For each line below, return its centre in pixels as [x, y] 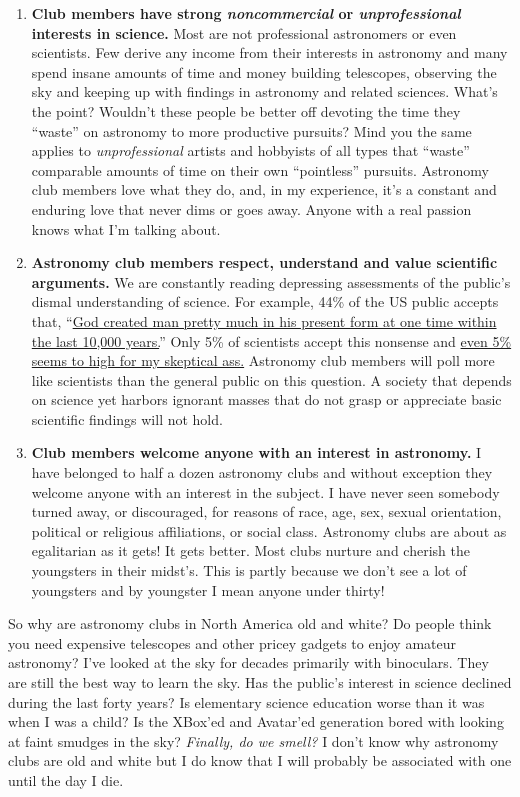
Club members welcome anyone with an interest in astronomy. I [256, 452]
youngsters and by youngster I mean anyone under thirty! [208, 589]
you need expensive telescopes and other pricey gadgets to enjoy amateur [232, 642]
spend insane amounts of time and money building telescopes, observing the [264, 71]
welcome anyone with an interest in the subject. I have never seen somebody [265, 491]
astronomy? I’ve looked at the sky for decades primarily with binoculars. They [248, 662]
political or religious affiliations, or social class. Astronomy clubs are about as [269, 530]
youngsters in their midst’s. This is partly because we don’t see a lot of [249, 570]
